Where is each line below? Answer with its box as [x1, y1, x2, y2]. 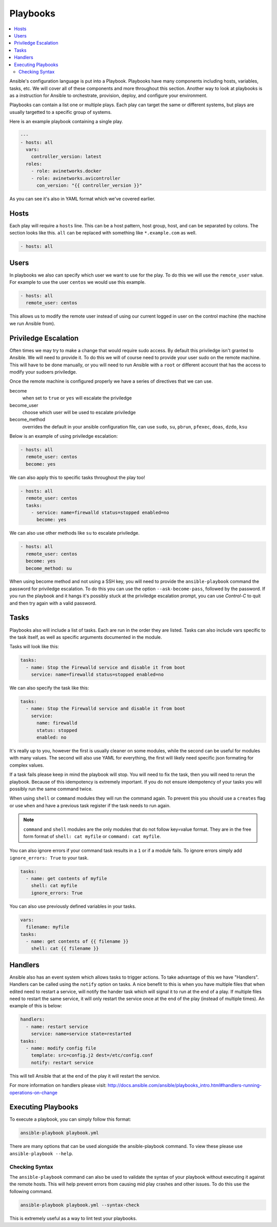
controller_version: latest [31, 154, 102, 160]
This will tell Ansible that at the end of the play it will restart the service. [9, 1073, 161, 1079]
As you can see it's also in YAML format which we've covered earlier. [9, 196, 156, 202]
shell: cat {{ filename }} [31, 946, 100, 951]
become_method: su [26, 565, 72, 571]
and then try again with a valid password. [9, 600, 97, 606]
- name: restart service [26, 1024, 88, 1029]
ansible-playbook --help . [9, 1150, 73, 1157]
